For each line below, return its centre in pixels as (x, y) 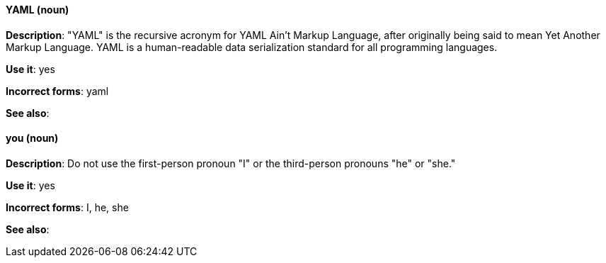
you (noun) (32, 138)
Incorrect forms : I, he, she (67, 207)
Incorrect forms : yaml (57, 91)
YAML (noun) (38, 10)
